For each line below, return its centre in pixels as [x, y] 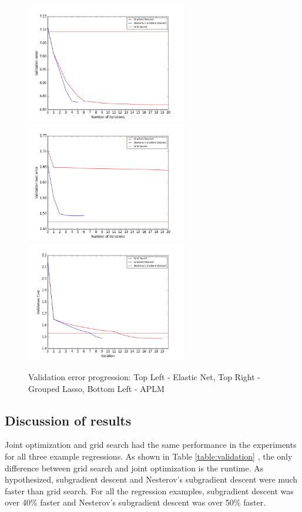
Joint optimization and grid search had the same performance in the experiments [151, 445]
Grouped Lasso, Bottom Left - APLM [96, 388]
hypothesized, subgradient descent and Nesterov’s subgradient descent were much [151, 479]
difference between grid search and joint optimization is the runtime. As [134, 468]
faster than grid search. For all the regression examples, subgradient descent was [149, 491]
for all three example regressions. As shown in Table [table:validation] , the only [149, 456]
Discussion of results [68, 420]
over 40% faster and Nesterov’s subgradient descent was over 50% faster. [135, 502]
